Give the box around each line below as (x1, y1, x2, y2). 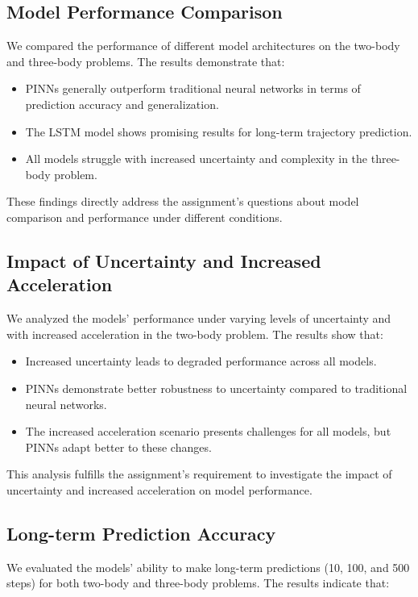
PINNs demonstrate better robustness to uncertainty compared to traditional (25, 379, 408, 396)
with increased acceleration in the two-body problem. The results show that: (6, 325, 383, 342)
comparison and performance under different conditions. (6, 208, 283, 225)
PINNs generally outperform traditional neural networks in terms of (25, 80, 361, 97)
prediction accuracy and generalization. (25, 95, 219, 112)
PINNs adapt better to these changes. (25, 438, 212, 455)
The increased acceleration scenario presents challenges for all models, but (25, 423, 391, 440)
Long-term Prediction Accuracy (6, 520, 276, 545)
